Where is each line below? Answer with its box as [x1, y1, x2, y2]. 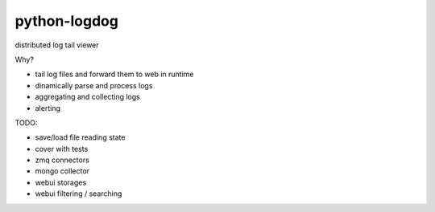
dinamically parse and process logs [35, 80, 153, 90]
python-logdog [14, 12, 118, 30]
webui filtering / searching [35, 189, 122, 198]
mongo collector [35, 166, 90, 176]
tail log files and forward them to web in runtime [35, 69, 194, 79]
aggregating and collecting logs [35, 92, 140, 102]
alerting [35, 103, 60, 112]
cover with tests [35, 144, 89, 153]
